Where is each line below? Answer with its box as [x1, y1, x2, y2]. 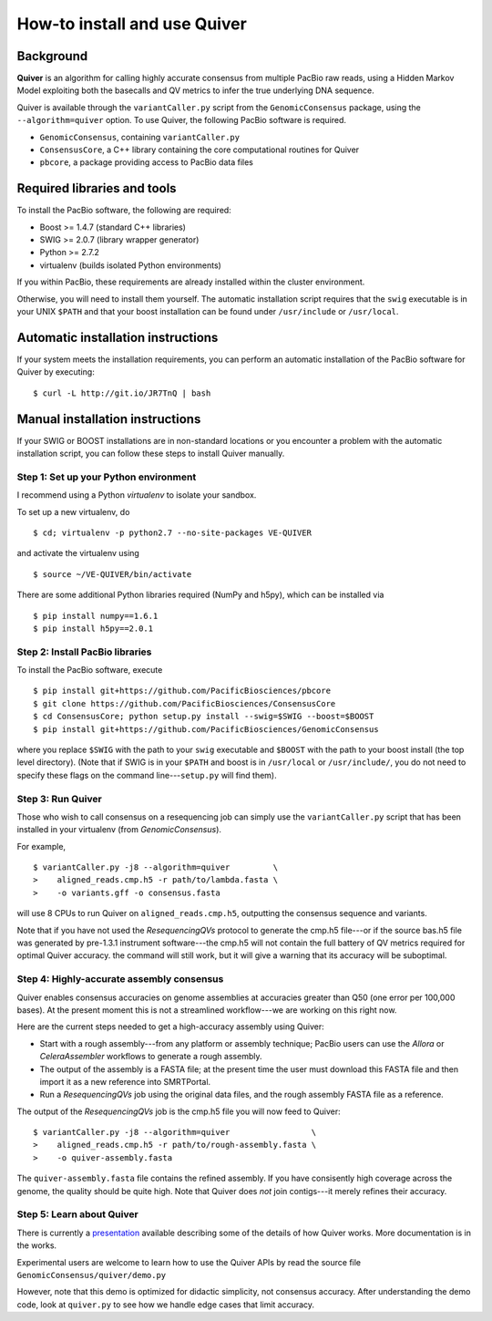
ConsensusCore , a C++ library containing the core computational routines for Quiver [39, 144, 360, 155]
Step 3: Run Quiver [16, 792, 102, 805]
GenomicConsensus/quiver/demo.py [16, 1270, 167, 1280]
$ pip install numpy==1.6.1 [33, 611, 159, 621]
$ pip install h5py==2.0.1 [33, 623, 154, 634]
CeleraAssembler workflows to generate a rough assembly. [39, 1051, 262, 1062]
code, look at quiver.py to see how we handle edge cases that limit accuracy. [16, 1299, 314, 1310]
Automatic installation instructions [16, 329, 219, 346]
